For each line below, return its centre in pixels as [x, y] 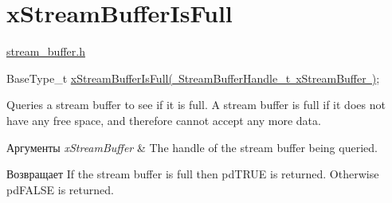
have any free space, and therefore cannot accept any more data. [164, 120]
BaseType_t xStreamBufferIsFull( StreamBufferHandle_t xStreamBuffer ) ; [193, 78]
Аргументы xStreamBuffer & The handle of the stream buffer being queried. [192, 147]
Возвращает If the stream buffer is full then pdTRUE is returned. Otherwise [193, 174]
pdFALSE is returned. [60, 189]
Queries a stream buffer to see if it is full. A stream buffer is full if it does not [196, 105]
